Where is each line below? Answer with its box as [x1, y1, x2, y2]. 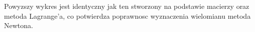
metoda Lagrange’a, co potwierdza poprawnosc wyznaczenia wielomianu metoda [4, 10, 251, 21]
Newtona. [4, 20, 33, 31]
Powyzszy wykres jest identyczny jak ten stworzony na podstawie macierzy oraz [4, 1, 249, 11]
